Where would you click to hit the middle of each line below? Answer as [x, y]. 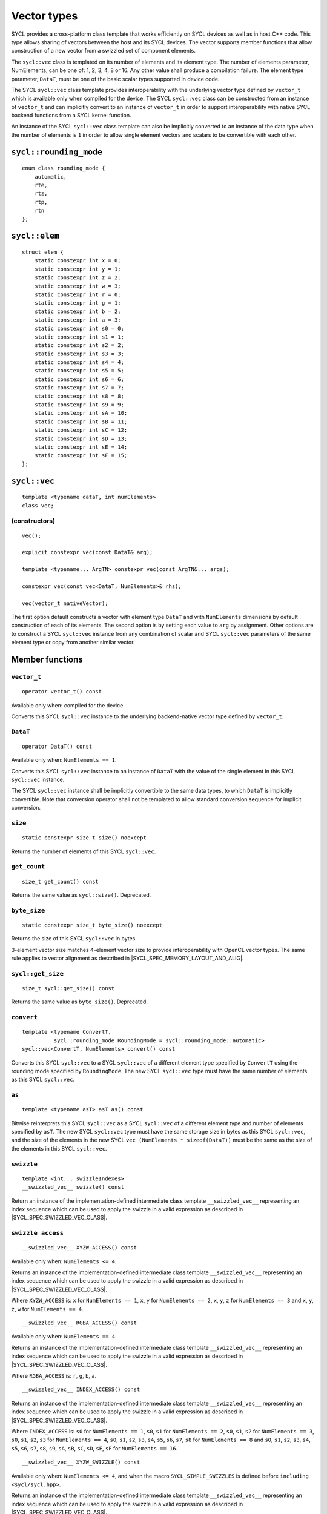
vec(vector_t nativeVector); [65, 603]
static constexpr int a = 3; [78, 320]
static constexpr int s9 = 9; [79, 405]
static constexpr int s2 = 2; [79, 345]
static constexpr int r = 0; [78, 294]
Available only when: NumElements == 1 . [64, 760]
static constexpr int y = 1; [78, 269]
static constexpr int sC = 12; [81, 430]
